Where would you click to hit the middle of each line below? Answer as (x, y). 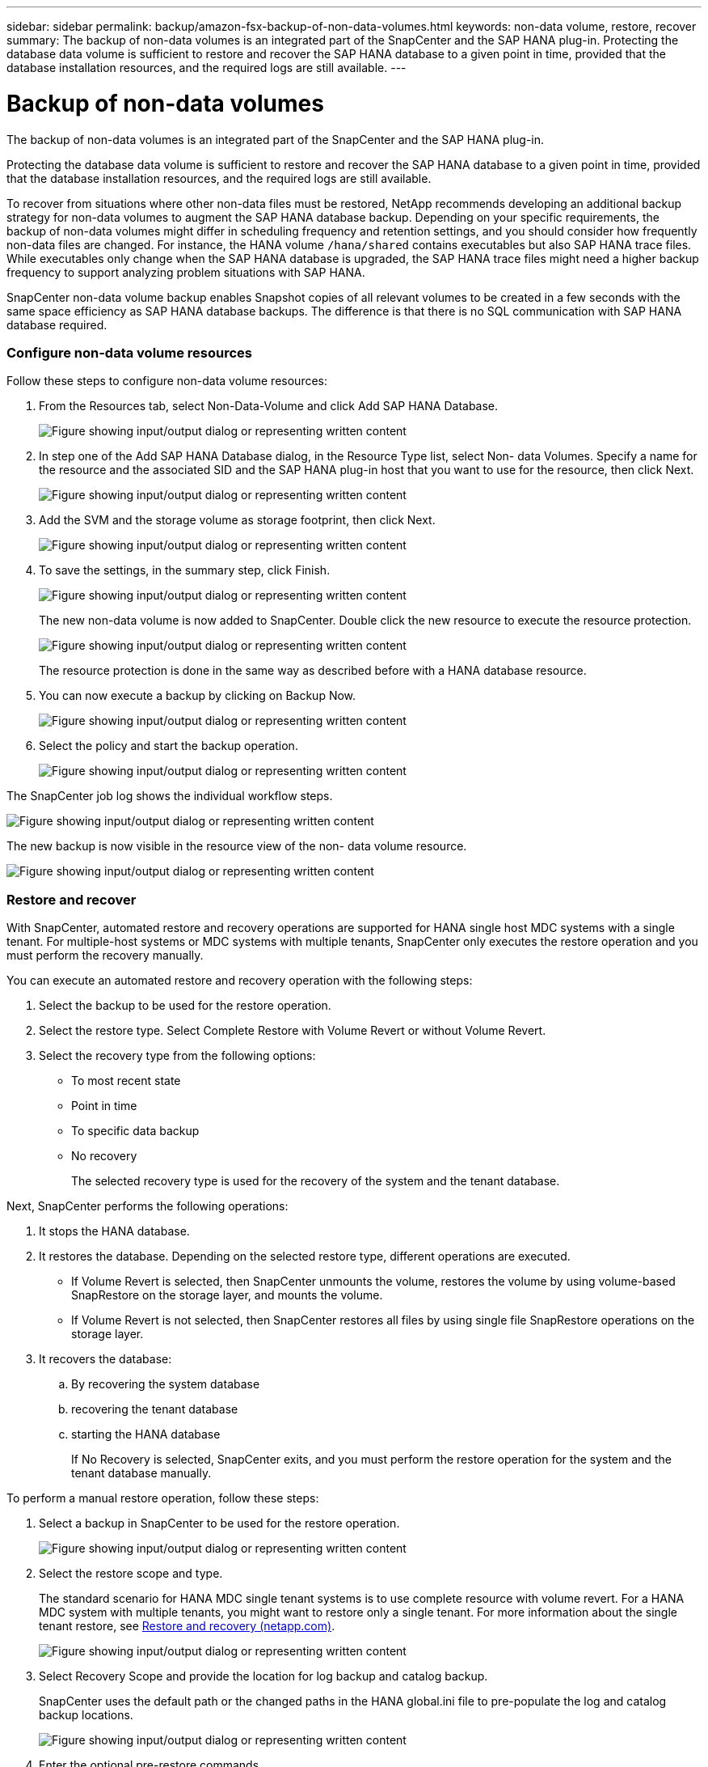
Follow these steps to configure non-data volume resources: (167, 381)
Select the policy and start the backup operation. (169, 746)
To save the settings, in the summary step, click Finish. (185, 570)
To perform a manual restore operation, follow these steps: (163, 1498)
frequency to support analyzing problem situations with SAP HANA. (186, 272)
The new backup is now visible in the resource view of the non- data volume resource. (237, 846)
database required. (57, 324)
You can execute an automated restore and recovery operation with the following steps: (240, 980)
